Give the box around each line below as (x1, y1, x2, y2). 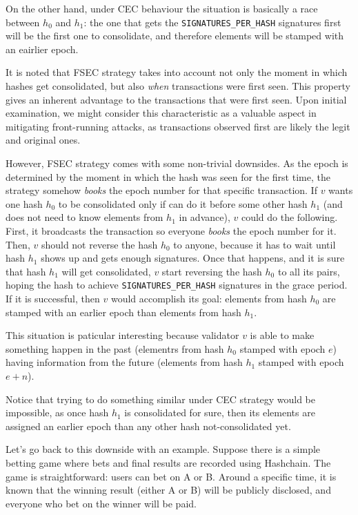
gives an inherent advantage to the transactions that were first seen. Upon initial (6, 92, 347, 106)
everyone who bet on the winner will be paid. (6, 496, 197, 510)
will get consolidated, (61, 264, 151, 278)
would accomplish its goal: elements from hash (110, 291, 307, 305)
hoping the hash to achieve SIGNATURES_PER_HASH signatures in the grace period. (6, 278, 348, 292)
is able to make (250, 328, 315, 342)
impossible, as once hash (6, 405, 109, 420)
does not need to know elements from (6, 210, 163, 224)
